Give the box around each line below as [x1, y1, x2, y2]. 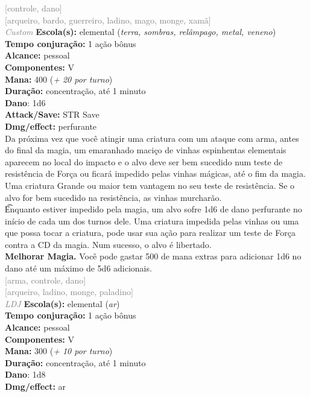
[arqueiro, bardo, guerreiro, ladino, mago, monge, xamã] [5, 13, 211, 26]
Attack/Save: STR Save [5, 108, 100, 121]
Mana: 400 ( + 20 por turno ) [5, 72, 113, 85]
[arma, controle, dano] [5, 273, 86, 286]
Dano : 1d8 [5, 368, 46, 381]
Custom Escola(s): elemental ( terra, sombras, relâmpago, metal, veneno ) [5, 25, 276, 38]
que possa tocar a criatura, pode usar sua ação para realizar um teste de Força [5, 226, 296, 239]
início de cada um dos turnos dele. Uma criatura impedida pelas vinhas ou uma [5, 214, 299, 227]
